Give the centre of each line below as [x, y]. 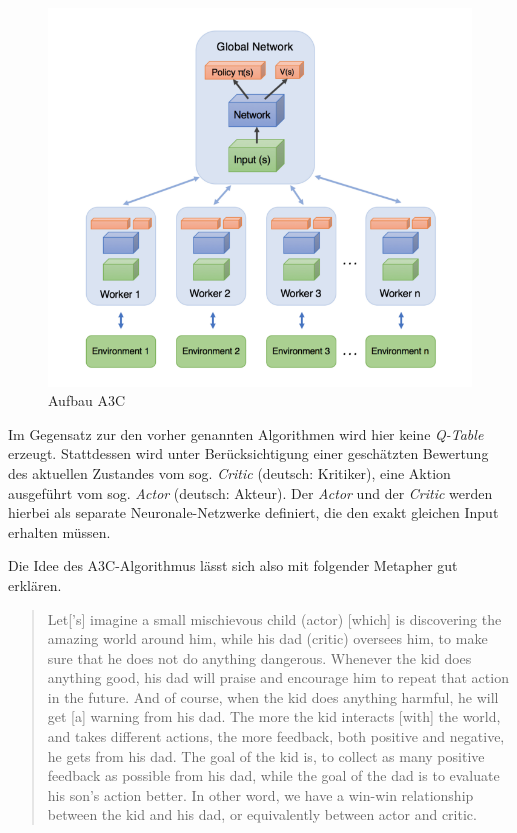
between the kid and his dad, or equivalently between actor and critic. [262, 814]
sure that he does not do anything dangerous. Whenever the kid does [259, 657]
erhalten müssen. [59, 531]
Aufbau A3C [87, 400]
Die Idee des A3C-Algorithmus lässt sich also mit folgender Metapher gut [233, 565]
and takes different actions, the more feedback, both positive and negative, [276, 736]
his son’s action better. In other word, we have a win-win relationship [260, 794]
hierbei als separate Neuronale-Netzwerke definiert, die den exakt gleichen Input [253, 512]
